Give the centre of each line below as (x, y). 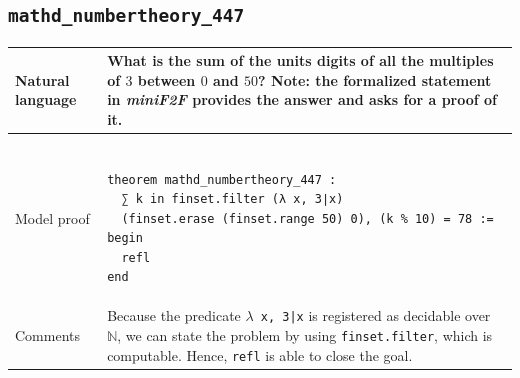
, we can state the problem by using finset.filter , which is (305, 334)
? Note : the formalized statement (375, 79)
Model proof (52, 217)
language (46, 99)
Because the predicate (174, 315)
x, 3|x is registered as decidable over (375, 315)
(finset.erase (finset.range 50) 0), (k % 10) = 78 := (307, 218)
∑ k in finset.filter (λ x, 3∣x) (232, 199)
